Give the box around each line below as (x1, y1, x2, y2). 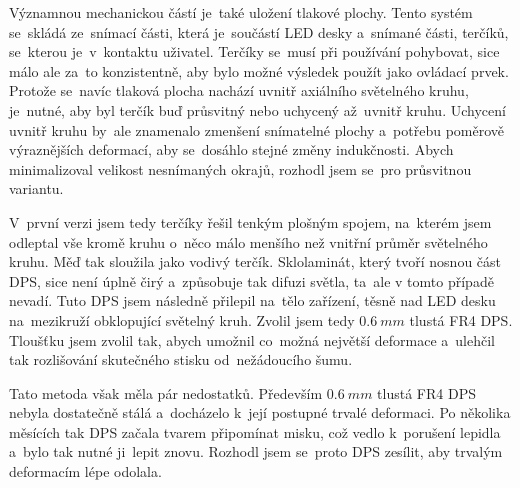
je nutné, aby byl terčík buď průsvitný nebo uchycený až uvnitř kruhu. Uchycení (9, 99, 506, 120)
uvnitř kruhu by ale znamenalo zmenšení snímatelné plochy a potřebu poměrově (9, 119, 504, 140)
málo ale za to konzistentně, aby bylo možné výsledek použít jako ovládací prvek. (9, 60, 509, 81)
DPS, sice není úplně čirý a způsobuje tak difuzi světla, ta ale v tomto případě (9, 270, 494, 291)
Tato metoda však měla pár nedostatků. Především (9, 382, 323, 403)
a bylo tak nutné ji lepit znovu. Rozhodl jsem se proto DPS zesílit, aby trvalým (9, 441, 503, 462)
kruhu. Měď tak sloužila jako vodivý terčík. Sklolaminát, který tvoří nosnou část (9, 251, 501, 272)
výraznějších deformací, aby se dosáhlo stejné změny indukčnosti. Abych (9, 139, 454, 160)
